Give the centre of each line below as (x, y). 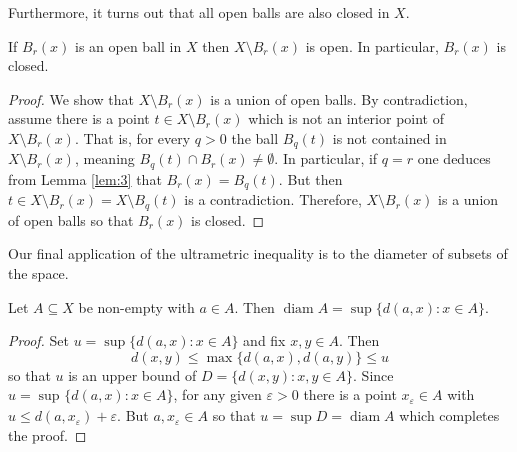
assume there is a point (79, 118)
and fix (264, 340)
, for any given (217, 394)
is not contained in (389, 137)
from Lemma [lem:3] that (85, 178)
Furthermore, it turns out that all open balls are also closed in (199, 12)
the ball (255, 137)
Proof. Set (38, 340)
